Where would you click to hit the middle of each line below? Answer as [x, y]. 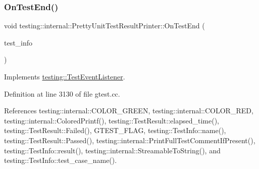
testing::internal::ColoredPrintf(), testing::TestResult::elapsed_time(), [112, 120]
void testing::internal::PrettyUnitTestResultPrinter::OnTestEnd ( [105, 26]
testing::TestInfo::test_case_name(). [61, 160]
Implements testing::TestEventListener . [65, 76]
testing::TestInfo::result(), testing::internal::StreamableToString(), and [112, 150]
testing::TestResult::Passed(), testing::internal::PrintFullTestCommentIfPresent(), [130, 140]
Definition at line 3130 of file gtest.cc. [62, 93]
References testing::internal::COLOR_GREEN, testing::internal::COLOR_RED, [129, 111]
